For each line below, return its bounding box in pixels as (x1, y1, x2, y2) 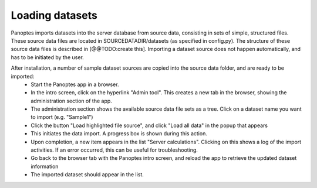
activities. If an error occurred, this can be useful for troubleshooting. (31, 146, 198, 153)
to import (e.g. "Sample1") (31, 114, 93, 121)
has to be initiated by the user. (11, 53, 85, 61)
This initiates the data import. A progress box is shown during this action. (31, 130, 208, 137)
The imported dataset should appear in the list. (31, 171, 144, 178)
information (31, 163, 59, 170)
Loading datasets (11, 9, 98, 22)
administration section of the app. (31, 97, 113, 104)
